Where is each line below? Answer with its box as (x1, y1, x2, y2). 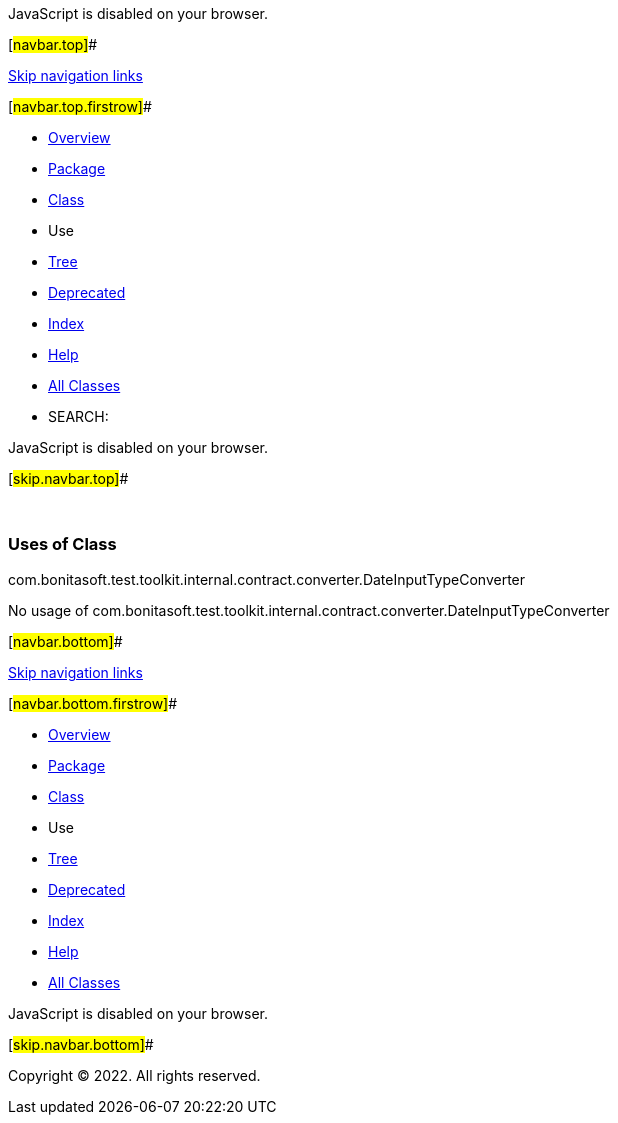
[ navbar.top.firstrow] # (8, 98, 152, 115)
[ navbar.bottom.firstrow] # (8, 694, 178, 712)
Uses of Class (8, 534, 117, 555)
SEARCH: (48, 408, 109, 425)
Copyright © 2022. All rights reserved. (8, 1066, 261, 1084)
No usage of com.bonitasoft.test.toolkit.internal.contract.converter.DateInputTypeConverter (8, 601, 610, 619)
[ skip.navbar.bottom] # (8, 1035, 154, 1053)
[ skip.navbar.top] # (8, 470, 129, 487)
